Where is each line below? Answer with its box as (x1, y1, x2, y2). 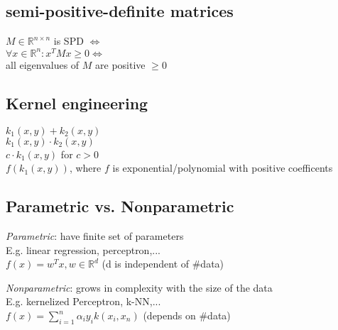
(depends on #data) (143, 308, 231, 323)
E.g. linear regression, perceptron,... (6, 242, 160, 257)
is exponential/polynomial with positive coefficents (112, 160, 333, 175)
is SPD (53, 33, 84, 48)
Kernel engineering (6, 92, 148, 114)
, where (69, 160, 102, 175)
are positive (95, 57, 146, 72)
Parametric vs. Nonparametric (6, 195, 234, 217)
